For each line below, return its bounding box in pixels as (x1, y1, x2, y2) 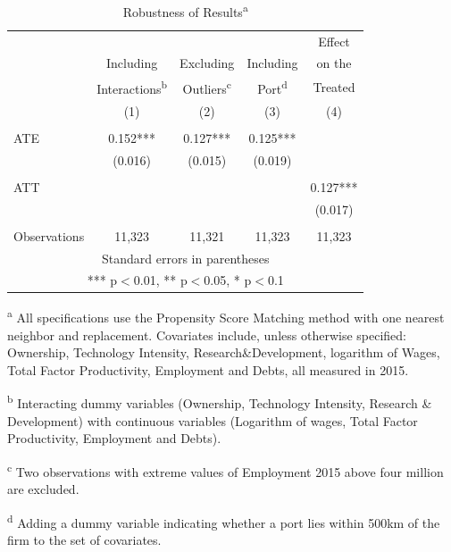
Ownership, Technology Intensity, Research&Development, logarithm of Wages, (7, 343, 440, 362)
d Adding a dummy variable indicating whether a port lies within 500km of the (7, 510, 440, 531)
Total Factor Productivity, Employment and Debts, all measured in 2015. (7, 360, 409, 379)
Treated (313, 78, 355, 96)
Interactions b (96, 77, 168, 97)
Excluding (180, 54, 235, 72)
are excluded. (7, 480, 79, 498)
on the (316, 54, 352, 72)
